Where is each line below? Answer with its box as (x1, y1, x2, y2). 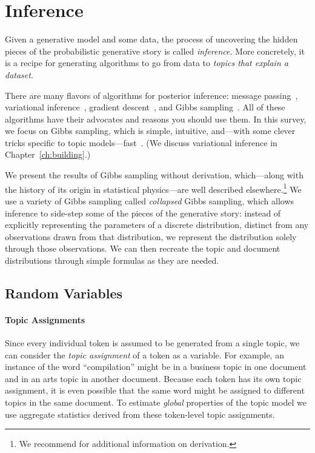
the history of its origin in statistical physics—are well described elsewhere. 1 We (5, 181, 302, 195)
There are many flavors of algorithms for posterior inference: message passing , (5, 89, 298, 101)
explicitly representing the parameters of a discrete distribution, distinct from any (5, 218, 309, 231)
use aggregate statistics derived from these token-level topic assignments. (5, 408, 275, 420)
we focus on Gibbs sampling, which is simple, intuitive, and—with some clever (5, 124, 296, 137)
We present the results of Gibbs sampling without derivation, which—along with (5, 169, 303, 181)
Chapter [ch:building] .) (5, 148, 91, 161)
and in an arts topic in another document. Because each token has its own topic (5, 372, 302, 384)
